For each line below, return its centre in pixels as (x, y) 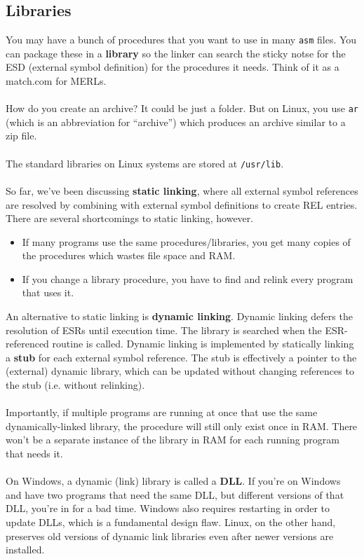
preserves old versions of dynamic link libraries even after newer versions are (170, 536)
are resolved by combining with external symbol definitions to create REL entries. (182, 204)
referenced (27, 344)
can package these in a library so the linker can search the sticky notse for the (176, 53)
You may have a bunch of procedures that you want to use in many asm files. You (181, 40)
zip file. (21, 136)
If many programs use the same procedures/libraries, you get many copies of (186, 241)
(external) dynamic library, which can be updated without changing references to (180, 371)
